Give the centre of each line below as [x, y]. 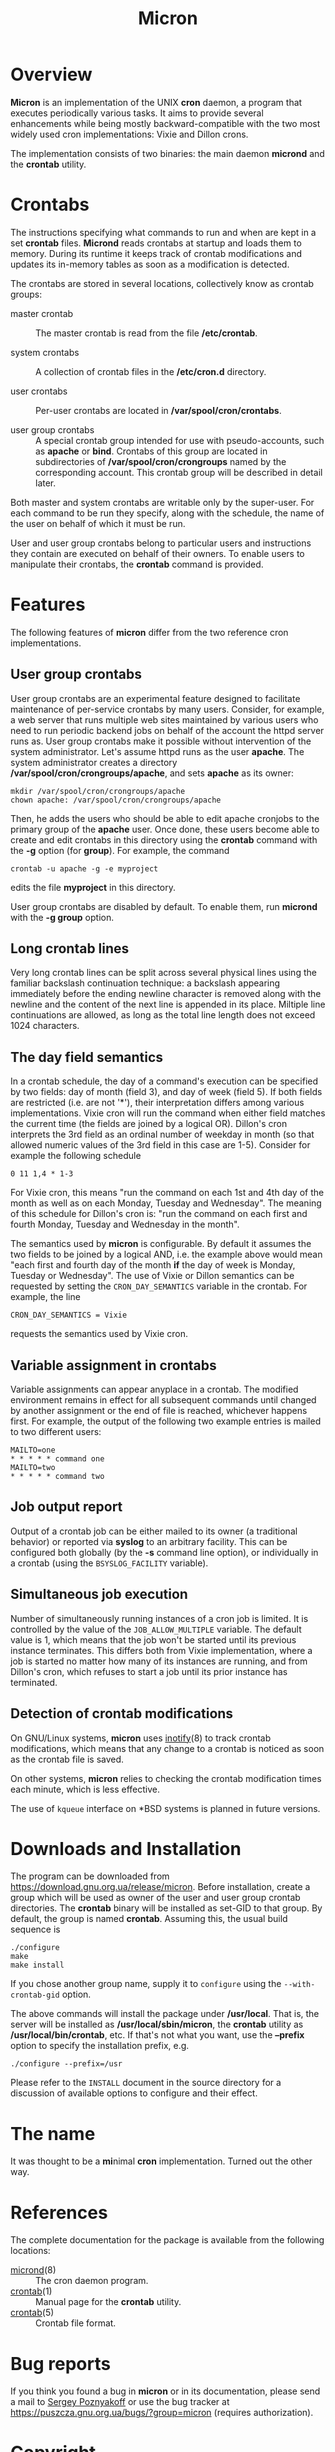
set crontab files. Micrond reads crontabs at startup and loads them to [156, 243]
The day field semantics [87, 1057]
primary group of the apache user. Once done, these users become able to [165, 829]
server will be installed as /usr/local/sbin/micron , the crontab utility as [157, 2024]
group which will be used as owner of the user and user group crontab [155, 1898]
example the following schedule [76, 1156]
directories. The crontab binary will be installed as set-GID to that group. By [166, 1908]
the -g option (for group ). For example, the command [120, 850]
